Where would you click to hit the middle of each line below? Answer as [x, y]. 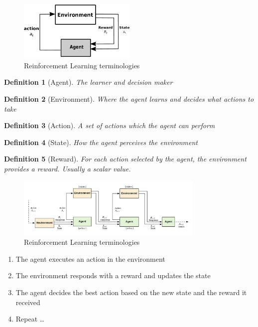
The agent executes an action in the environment [90, 258]
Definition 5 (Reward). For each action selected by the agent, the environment [125, 159]
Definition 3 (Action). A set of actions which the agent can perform [110, 125]
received [28, 302]
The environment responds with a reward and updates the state [113, 275]
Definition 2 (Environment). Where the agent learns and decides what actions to [129, 99]
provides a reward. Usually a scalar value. [67, 169]
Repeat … [30, 319]
